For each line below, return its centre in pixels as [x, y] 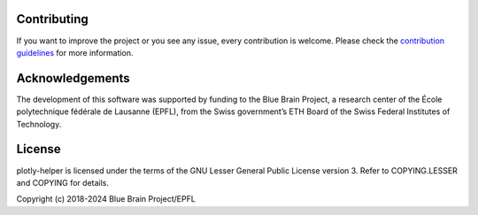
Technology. [39, 124]
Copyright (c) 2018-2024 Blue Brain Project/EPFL [106, 199]
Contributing [52, 19]
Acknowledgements [73, 78]
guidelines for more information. [75, 52]
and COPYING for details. [63, 182]
